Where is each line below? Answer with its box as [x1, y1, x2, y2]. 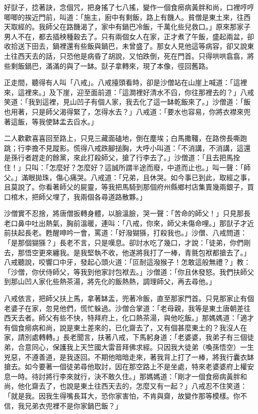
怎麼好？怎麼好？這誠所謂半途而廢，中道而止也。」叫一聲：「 [49, 162, 244, 172]
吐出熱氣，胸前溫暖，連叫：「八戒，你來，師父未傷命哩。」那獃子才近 [31, 217, 254, 228]
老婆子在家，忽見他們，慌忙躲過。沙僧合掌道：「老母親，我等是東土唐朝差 [4, 303, 244, 313]
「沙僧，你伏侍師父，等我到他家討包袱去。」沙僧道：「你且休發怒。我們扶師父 [4, 266, 254, 277]
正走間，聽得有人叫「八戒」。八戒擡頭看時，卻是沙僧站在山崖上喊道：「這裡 [4, 77, 247, 88]
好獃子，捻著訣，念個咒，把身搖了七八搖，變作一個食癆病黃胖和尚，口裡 [4, 2, 240, 12]
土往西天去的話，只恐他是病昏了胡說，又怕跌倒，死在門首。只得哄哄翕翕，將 [4, 50, 254, 61]
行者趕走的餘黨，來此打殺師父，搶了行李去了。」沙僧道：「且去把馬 [17, 152, 233, 163]
